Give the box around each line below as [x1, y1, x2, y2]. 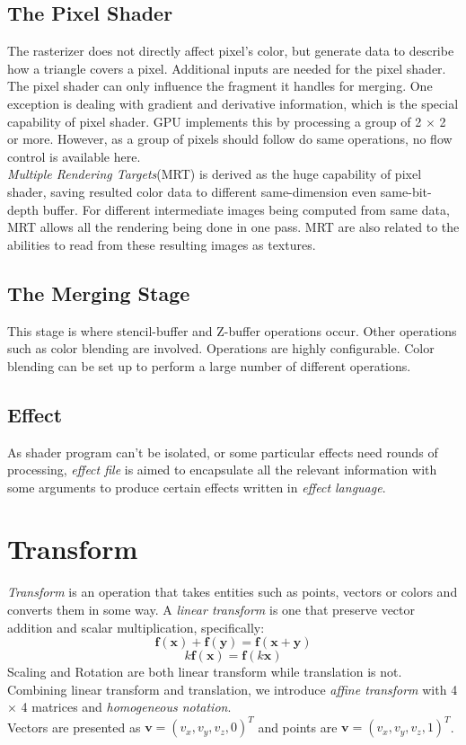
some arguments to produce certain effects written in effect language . [7, 477, 386, 496]
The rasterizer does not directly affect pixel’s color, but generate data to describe [7, 41, 454, 60]
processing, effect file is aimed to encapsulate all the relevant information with [7, 460, 437, 479]
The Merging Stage [7, 279, 190, 306]
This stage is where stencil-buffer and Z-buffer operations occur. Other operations [7, 321, 457, 340]
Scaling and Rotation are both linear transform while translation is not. [7, 662, 402, 681]
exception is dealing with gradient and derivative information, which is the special [7, 93, 459, 112]
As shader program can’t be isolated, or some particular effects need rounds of [7, 442, 438, 461]
